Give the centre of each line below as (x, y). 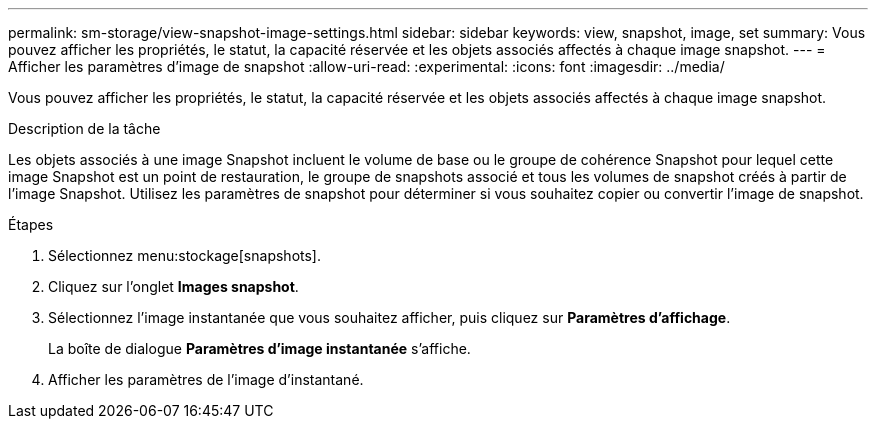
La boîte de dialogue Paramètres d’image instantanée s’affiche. (259, 348)
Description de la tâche (84, 128)
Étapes (31, 224)
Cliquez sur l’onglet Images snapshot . (173, 286)
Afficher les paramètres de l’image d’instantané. (206, 379)
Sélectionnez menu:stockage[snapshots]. (184, 255)
